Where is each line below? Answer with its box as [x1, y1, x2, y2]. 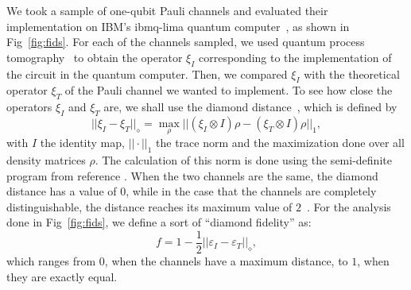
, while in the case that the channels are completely [126, 183, 377, 199]
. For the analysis [307, 198, 391, 215]
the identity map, [40, 134, 125, 151]
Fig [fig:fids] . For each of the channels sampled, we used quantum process [6, 33, 365, 50]
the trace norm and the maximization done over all [156, 134, 405, 151]
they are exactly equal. [6, 268, 118, 284]
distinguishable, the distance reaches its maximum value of [6, 198, 293, 215]
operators [6, 99, 52, 115]
